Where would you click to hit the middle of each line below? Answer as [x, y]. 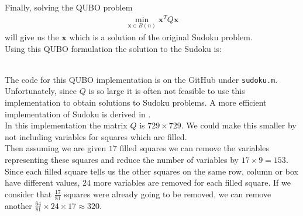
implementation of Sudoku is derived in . [78, 114]
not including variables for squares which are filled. [96, 136]
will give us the [32, 36]
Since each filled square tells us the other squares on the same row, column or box [151, 171]
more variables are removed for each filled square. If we [192, 182]
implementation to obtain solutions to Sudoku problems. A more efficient [136, 102]
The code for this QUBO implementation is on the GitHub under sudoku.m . [141, 79]
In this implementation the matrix [66, 125]
